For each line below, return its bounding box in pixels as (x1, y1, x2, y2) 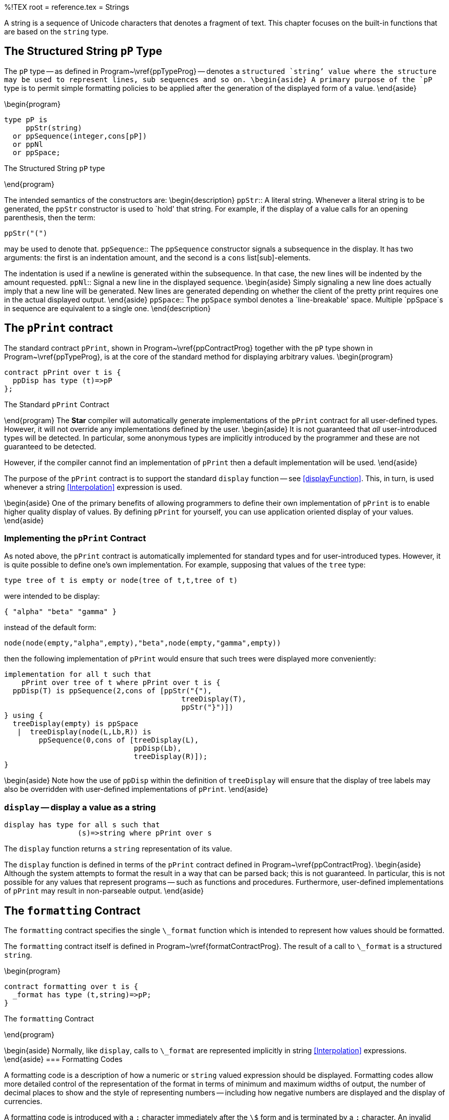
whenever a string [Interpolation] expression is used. (4, 482, 182, 491)
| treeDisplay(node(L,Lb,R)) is (17, 728, 151, 736)
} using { (4, 711, 43, 720)
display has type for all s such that (4, 821, 160, 829)
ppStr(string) (26, 123, 82, 132)
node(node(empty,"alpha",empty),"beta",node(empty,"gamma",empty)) (4, 639, 281, 648)
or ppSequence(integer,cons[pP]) (12, 131, 147, 140)
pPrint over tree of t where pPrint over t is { (21, 678, 221, 687)
